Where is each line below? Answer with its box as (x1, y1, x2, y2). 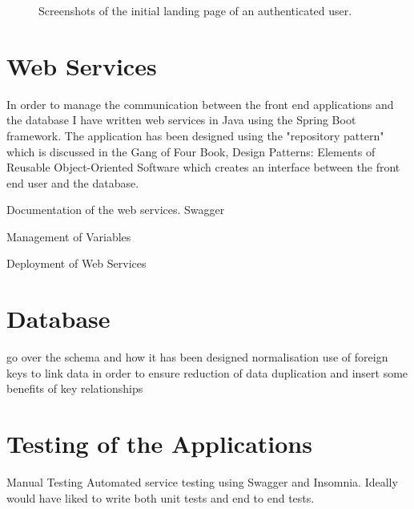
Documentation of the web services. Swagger (6, 201, 225, 218)
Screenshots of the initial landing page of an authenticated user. (38, 2, 352, 18)
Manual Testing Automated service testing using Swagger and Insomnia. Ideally (6, 474, 398, 491)
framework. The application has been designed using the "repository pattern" (6, 127, 384, 143)
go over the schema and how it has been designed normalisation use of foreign (6, 349, 388, 366)
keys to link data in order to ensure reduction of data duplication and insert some (6, 364, 408, 381)
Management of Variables (6, 228, 131, 244)
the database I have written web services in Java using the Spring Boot (6, 111, 356, 128)
